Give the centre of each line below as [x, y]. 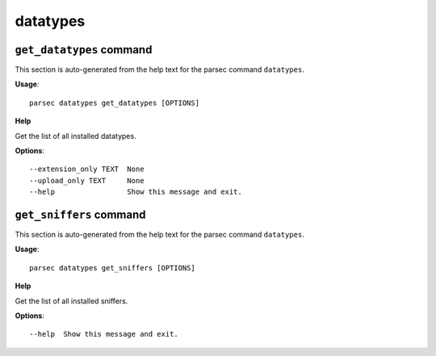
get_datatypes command [84, 50]
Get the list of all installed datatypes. [75, 136]
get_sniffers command [80, 215]
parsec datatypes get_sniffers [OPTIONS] [112, 268]
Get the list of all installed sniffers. [71, 301]
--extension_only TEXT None [87, 169]
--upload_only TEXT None [87, 180]
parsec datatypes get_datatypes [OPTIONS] [115, 103]
